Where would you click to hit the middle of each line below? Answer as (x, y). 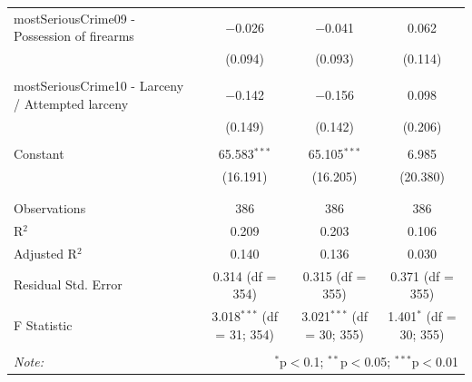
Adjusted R (45, 253)
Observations (50, 208)
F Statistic (43, 324)
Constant (39, 153)
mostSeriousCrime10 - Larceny (99, 86)
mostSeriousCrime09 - (74, 18)
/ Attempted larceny (71, 103)
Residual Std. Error (68, 284)
